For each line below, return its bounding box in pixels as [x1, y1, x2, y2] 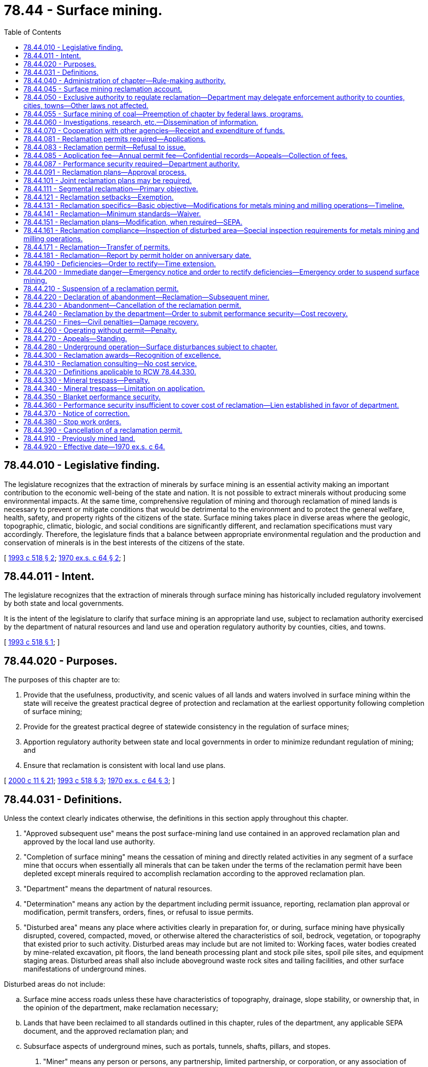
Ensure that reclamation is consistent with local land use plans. [23, 761, 225, 770]
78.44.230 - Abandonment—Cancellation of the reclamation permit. [23, 301, 241, 309]
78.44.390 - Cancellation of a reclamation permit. [23, 425, 182, 434]
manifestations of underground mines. [23, 965, 147, 974]
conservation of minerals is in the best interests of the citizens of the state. [4, 538, 245, 547]
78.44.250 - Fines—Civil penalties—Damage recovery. [23, 317, 199, 326]
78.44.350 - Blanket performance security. [23, 392, 161, 401]
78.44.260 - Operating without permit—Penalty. [23, 325, 177, 334]
